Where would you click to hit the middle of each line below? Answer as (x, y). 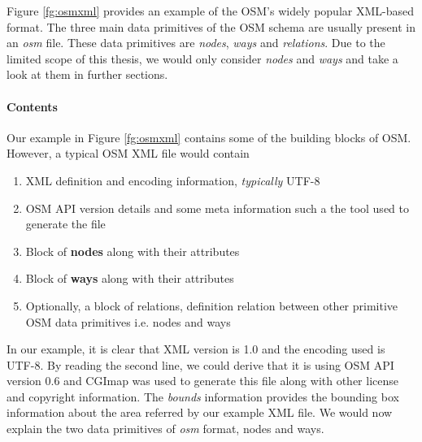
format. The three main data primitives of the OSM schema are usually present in (211, 26)
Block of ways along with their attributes (130, 278)
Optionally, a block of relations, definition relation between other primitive (212, 305)
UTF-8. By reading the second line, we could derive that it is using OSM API (200, 364)
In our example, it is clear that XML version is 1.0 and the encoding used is (196, 349)
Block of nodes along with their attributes (133, 251)
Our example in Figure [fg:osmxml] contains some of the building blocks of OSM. (209, 137)
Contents (32, 106)
